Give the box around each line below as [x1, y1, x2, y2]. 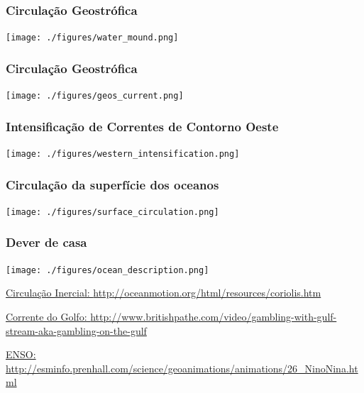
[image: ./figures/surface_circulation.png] [6, 206, 219, 217]
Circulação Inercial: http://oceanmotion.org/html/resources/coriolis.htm [6, 285, 321, 300]
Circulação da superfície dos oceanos [6, 175, 219, 193]
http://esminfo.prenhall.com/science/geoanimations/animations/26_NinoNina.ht [6, 360, 358, 375]
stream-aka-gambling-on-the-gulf [6, 323, 147, 338]
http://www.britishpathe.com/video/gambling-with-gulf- [90, 309, 337, 323]
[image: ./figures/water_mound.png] [6, 33, 179, 43]
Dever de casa [6, 233, 87, 251]
